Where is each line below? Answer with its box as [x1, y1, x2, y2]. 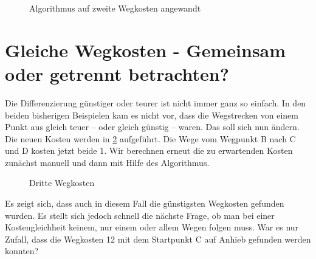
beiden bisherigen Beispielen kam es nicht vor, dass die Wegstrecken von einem [5, 108, 298, 121]
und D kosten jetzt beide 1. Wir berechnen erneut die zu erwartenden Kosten [5, 144, 293, 157]
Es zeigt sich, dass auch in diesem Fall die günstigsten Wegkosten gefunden [5, 197, 284, 210]
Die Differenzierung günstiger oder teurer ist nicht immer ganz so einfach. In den [5, 96, 306, 109]
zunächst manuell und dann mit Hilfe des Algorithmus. [5, 156, 210, 168]
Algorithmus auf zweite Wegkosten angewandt [29, 2, 201, 14]
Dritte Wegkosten [29, 176, 95, 189]
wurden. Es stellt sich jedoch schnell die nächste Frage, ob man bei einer [5, 209, 275, 221]
